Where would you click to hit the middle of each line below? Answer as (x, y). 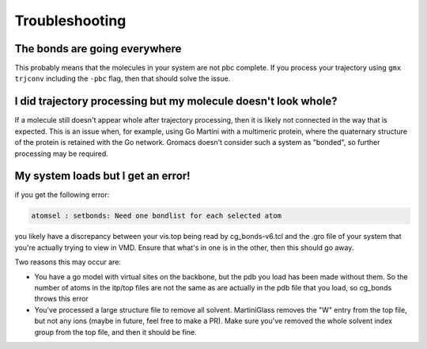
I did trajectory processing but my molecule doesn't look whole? (176, 102)
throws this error (61, 299)
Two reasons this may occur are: (68, 262)
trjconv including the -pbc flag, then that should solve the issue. (123, 78)
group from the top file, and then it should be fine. (115, 332)
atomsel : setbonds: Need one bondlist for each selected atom (157, 216)
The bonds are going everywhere (98, 49)
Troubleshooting (70, 21)
